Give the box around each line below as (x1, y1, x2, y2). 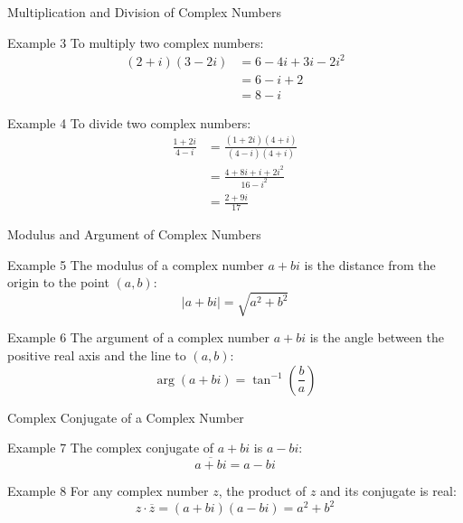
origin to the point (7, 273, 109, 292)
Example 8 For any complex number (7, 481, 209, 500)
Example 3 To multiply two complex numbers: (7, 33, 264, 51)
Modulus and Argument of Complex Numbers (7, 224, 261, 243)
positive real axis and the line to (7, 345, 186, 364)
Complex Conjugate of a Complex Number (7, 407, 244, 426)
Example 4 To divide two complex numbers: (7, 113, 251, 132)
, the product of (218, 481, 307, 500)
